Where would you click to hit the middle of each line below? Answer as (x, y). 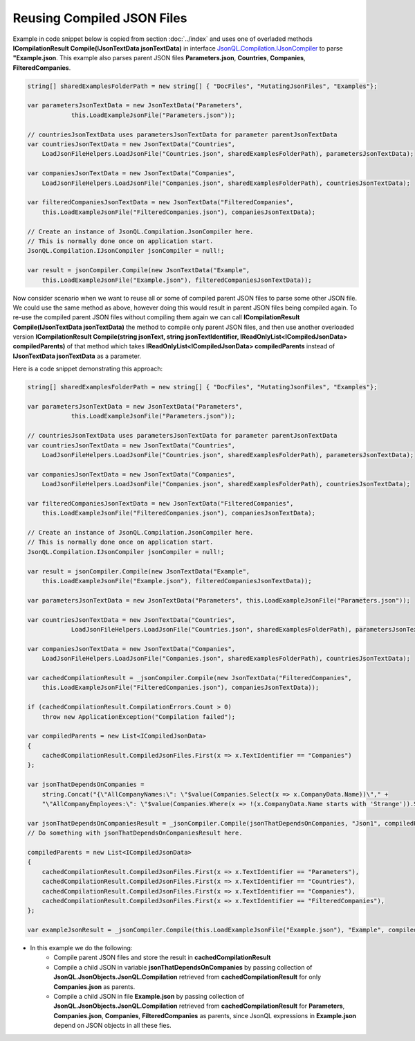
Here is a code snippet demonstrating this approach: (88, 369)
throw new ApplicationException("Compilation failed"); (139, 717)
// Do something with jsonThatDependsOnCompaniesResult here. (135, 833)
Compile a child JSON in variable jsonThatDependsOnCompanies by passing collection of (183, 967)
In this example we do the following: (81, 948)
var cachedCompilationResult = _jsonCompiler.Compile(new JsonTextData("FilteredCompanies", (190, 678)
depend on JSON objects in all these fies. (113, 1026)
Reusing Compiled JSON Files (100, 18)
